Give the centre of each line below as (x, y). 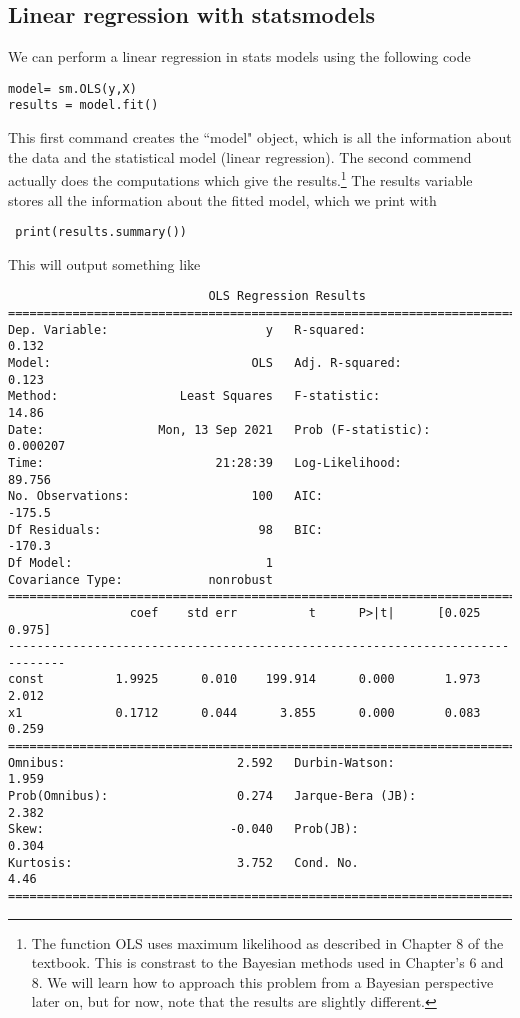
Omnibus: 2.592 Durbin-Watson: (201, 762)
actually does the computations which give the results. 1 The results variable (240, 178)
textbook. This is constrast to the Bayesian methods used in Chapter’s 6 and (267, 962)
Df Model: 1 (140, 562)
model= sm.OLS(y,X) (72, 88)
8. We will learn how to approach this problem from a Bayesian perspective (262, 981)
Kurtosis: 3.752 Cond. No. (183, 862)
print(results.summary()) (101, 232)
